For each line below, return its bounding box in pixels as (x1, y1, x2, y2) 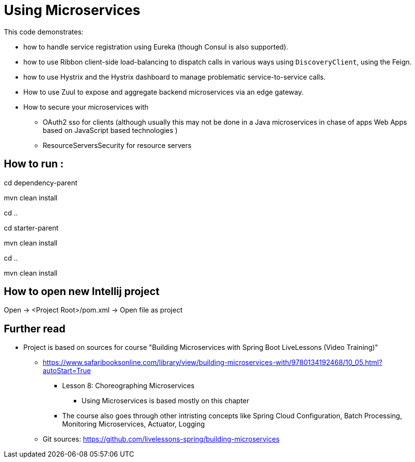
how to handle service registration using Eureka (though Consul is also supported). (23, 42, 288, 51)
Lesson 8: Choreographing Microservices (62, 381, 195, 390)
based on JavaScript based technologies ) (43, 126, 178, 134)
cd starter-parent (4, 223, 59, 232)
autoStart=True (43, 366, 91, 375)
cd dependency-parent (4, 178, 78, 187)
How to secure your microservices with (23, 102, 149, 111)
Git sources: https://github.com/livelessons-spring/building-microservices (43, 435, 280, 444)
